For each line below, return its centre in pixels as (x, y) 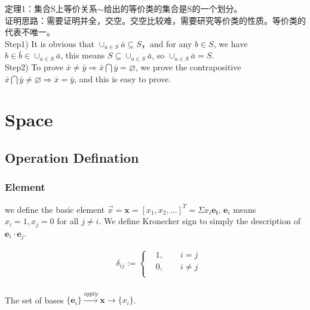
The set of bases (34, 300)
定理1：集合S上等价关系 (51, 8)
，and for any (167, 43)
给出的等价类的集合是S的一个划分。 (173, 8)
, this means (83, 55)
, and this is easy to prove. (123, 78)
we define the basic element (55, 209)
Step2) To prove (34, 66)
